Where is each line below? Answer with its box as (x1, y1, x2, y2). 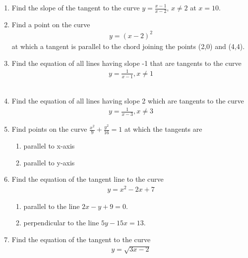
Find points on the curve (11, 124, 87, 134)
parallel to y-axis (23, 157, 75, 167)
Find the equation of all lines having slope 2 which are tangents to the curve (11, 96, 244, 106)
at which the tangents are (124, 124, 202, 134)
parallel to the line (23, 201, 80, 211)
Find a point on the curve (11, 19, 90, 29)
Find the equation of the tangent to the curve (11, 234, 151, 244)
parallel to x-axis (23, 140, 75, 151)
